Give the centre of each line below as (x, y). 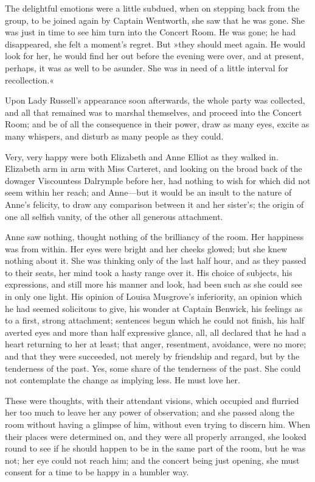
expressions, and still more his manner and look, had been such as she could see (154, 284)
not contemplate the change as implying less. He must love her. (123, 380)
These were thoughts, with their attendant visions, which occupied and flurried (152, 400)
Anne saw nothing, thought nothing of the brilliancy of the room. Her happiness (154, 237)
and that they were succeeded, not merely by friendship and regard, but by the (152, 356)
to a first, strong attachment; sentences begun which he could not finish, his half (155, 320)
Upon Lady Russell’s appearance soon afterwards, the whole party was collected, (155, 100)
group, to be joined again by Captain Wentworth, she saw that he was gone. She (155, 20)
